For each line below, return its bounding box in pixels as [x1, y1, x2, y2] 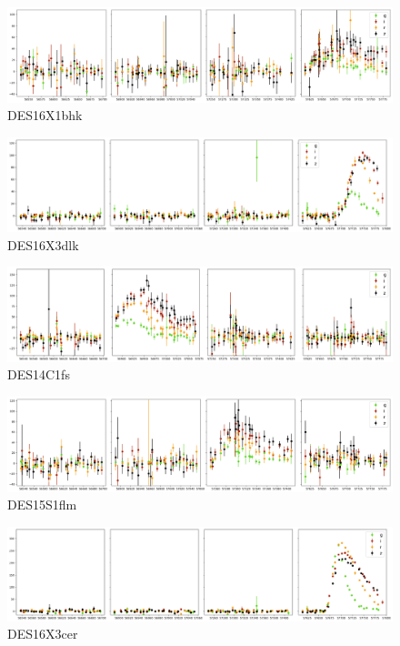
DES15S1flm [7, 495, 77, 514]
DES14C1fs [7, 365, 70, 384]
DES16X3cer [7, 624, 78, 643]
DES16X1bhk [7, 106, 83, 125]
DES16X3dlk [7, 235, 79, 254]
